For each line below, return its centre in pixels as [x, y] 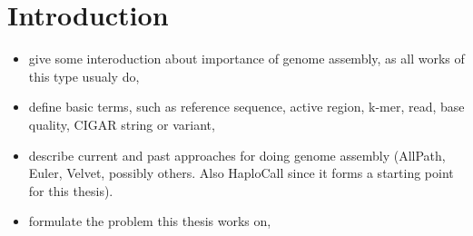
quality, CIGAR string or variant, [122, 124]
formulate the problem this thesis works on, [150, 221]
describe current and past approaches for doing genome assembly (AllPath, [237, 155]
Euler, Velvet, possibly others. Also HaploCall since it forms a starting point [241, 173]
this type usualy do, [84, 76]
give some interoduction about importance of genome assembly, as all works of [246, 59]
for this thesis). [71, 190]
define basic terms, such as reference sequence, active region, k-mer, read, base [246, 107]
